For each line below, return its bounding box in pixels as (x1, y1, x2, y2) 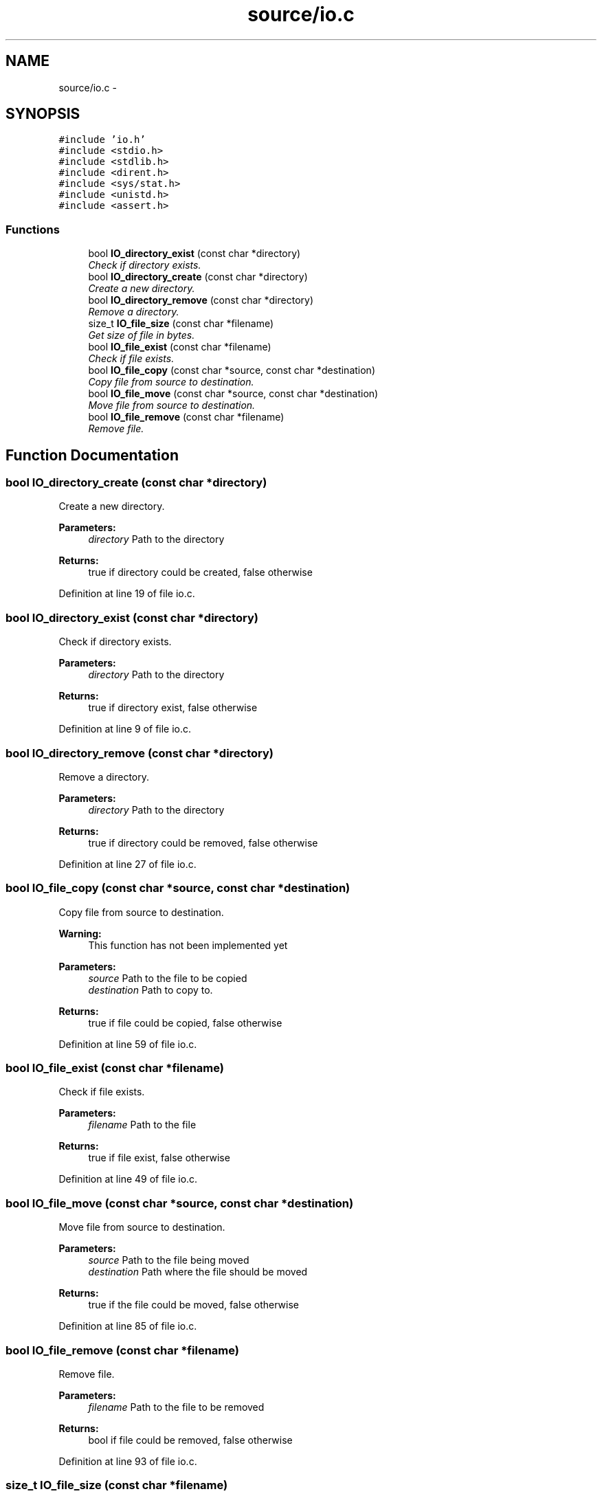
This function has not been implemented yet (88, 939, 288, 951)
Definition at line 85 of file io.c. (58, 1320, 197, 1332)
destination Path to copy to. (88, 983, 213, 996)
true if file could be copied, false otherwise (88, 1016, 282, 1029)
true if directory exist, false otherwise (88, 702, 258, 714)
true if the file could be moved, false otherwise (88, 1299, 299, 1311)
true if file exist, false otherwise (88, 1152, 230, 1164)
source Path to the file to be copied (88, 972, 247, 984)
